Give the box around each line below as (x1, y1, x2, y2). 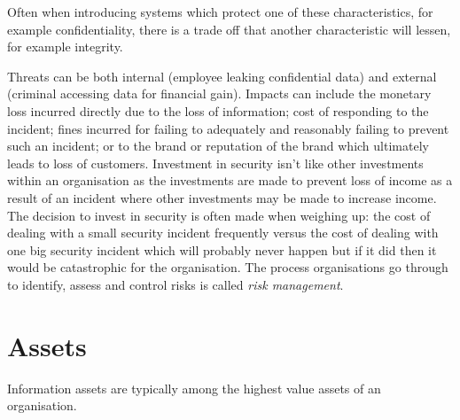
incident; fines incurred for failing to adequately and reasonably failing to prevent (7, 119, 449, 137)
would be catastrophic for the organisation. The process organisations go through (7, 258, 448, 276)
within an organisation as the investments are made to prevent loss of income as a (7, 171, 453, 190)
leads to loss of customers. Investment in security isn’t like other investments (7, 153, 424, 172)
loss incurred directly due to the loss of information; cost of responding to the (7, 101, 429, 120)
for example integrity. (7, 37, 123, 56)
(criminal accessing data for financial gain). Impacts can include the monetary (7, 84, 432, 103)
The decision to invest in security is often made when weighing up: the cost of (7, 206, 431, 224)
